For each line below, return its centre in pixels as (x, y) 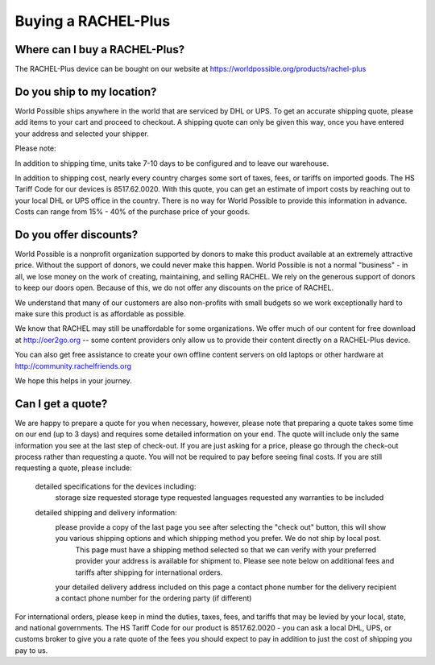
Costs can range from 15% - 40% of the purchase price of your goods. (133, 212)
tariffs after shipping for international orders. (149, 572)
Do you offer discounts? (77, 235)
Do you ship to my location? (86, 91)
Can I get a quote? (61, 404)
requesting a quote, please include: (73, 468)
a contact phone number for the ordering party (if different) (153, 598)
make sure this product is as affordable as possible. (100, 313)
